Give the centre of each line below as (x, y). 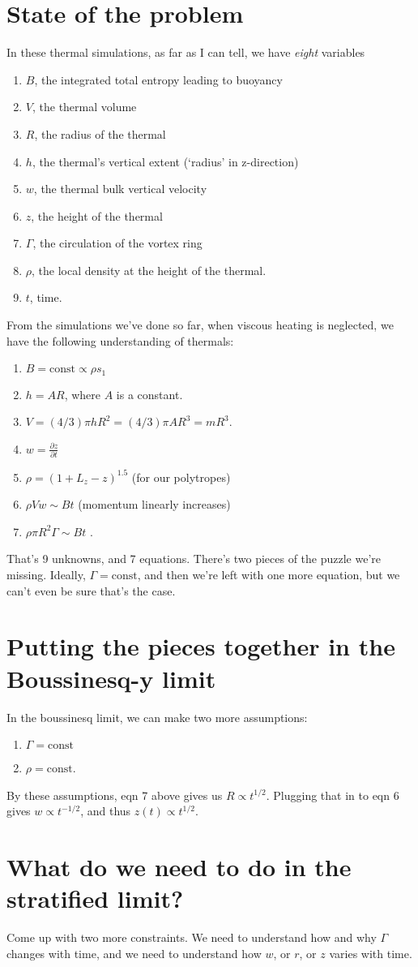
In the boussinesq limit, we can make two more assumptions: (157, 717)
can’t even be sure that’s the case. (91, 590)
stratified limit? (95, 898)
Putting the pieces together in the (201, 646)
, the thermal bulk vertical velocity (120, 189)
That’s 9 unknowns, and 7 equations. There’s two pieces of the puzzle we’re (194, 559)
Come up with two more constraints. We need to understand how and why (192, 937)
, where (83, 394)
